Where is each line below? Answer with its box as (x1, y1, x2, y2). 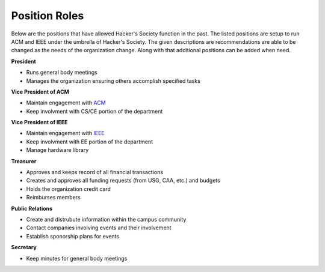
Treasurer (11, 157, 37, 165)
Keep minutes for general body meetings (26, 255, 128, 262)
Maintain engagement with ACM (26, 99, 106, 106)
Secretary (11, 244, 37, 251)
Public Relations (11, 205, 53, 212)
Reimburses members (26, 194, 81, 201)
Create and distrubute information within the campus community (26, 216, 187, 223)
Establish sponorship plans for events (26, 232, 120, 240)
